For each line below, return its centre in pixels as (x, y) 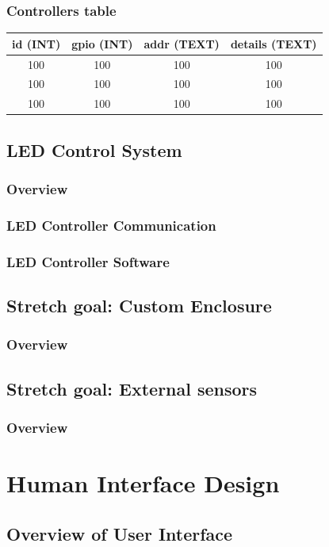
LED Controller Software (88, 261)
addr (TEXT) (182, 43)
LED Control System (94, 149)
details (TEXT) (274, 43)
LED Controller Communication (111, 225)
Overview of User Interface (120, 533)
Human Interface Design (143, 483)
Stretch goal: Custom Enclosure (139, 306)
